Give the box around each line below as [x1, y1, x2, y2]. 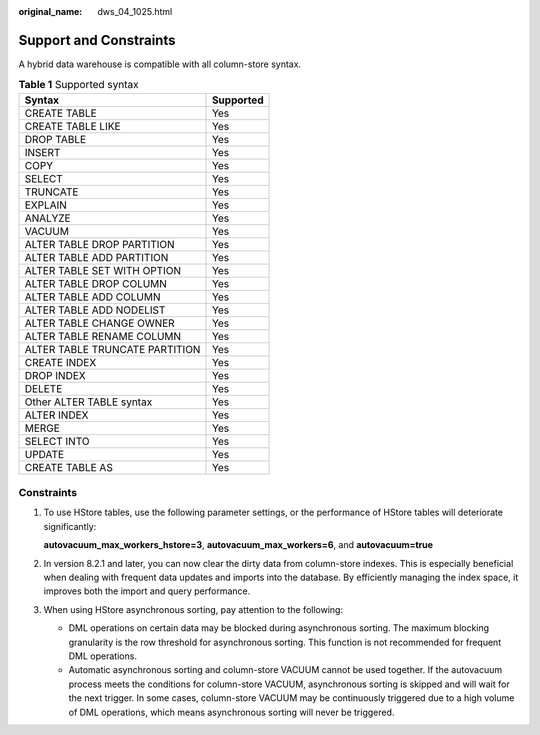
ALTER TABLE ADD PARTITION [24, 250, 169, 264]
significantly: [43, 520, 97, 532]
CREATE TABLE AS [24, 460, 114, 474]
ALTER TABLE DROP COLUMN [24, 276, 167, 290]
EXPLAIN [24, 198, 67, 212]
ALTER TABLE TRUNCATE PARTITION [24, 342, 201, 356]
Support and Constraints [18, 31, 176, 49]
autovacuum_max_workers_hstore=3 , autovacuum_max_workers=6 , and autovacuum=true [43, 539, 434, 551]
